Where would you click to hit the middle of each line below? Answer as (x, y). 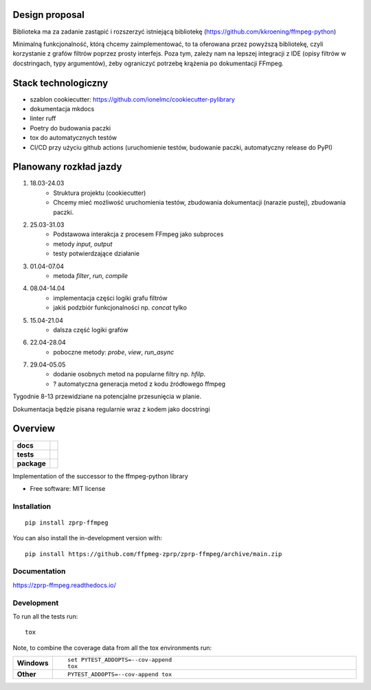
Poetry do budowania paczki (70, 128)
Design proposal (49, 15)
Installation (32, 506)
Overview (34, 429)
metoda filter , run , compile (91, 275)
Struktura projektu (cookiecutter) (100, 193)
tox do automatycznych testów (73, 138)
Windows (33, 663)
